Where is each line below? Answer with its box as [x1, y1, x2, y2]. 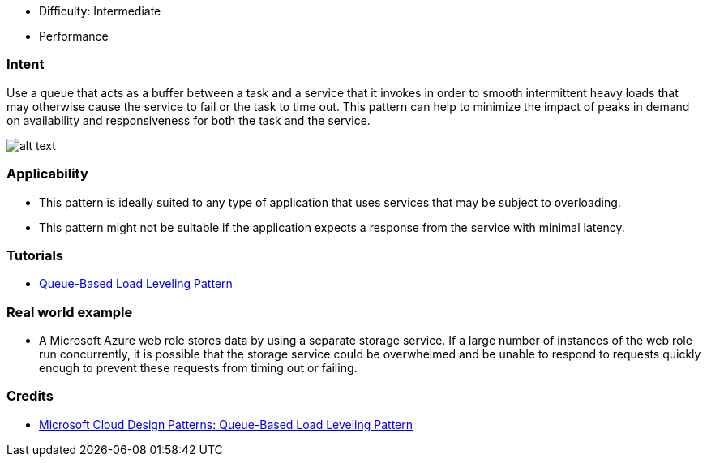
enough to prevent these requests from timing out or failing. [39, 361, 358, 375]
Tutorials [6, 247, 64, 264]
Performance [39, 29, 109, 43]
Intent [6, 56, 45, 73]
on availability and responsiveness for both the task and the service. [6, 113, 371, 127]
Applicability [6, 165, 88, 182]
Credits [6, 388, 54, 405]
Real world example [6, 303, 133, 320]
